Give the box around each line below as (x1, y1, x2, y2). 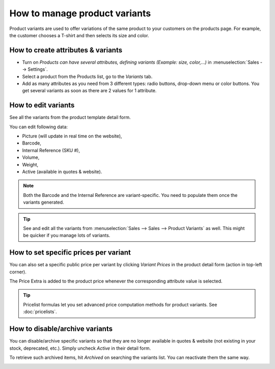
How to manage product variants (9, 8, 151, 19)
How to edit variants (9, 101, 75, 109)
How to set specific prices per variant (9, 248, 131, 257)
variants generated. (23, 199, 64, 206)
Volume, (22, 154, 40, 160)
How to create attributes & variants (9, 46, 122, 54)
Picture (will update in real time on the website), (22, 133, 122, 139)
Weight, (22, 161, 39, 167)
